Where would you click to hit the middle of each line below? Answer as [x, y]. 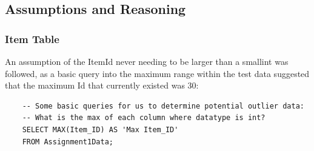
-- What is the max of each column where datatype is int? [144, 118]
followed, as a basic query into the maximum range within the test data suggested [157, 73]
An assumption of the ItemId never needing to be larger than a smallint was [147, 61]
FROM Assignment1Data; [68, 142]
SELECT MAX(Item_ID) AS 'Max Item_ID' [100, 129]
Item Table [32, 39]
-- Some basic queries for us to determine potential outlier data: [163, 106]
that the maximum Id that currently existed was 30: [102, 85]
